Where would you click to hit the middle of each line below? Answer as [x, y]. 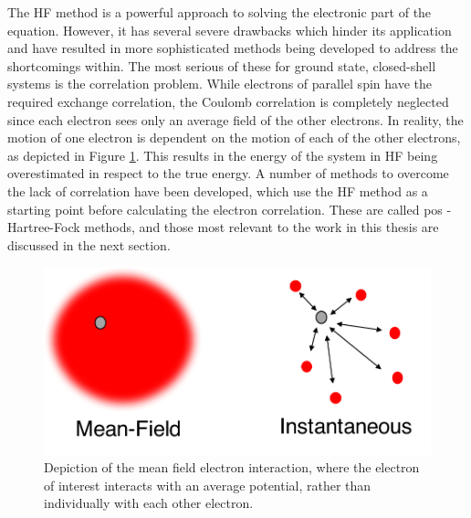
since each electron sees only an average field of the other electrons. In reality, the [235, 119]
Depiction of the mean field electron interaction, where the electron [232, 467]
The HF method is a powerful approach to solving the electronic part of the [220, 12]
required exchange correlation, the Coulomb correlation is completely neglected [228, 101]
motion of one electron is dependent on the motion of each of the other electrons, [234, 137]
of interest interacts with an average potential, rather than [208, 485]
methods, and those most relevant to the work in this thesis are [262, 227]
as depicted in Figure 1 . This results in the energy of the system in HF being [223, 155]
